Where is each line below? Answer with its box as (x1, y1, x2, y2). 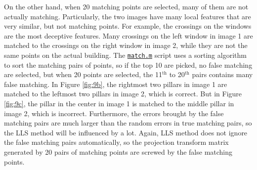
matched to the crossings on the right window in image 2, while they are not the (4, 40, 248, 50)
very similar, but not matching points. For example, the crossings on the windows (4, 21, 252, 31)
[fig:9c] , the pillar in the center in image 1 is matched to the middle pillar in (4, 98, 234, 108)
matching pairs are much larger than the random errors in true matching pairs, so (4, 118, 252, 128)
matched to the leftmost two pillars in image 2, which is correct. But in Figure (4, 88, 242, 99)
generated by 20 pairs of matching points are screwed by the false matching (4, 146, 233, 157)
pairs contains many (192, 69, 253, 80)
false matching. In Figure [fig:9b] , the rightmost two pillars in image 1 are (4, 79, 227, 89)
